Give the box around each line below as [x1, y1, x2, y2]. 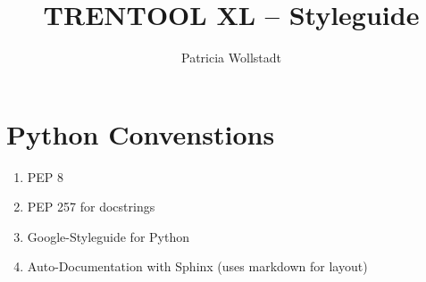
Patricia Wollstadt [181, 48, 281, 67]
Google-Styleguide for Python [27, 227, 189, 245]
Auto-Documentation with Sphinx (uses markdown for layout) [27, 257, 368, 276]
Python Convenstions [6, 115, 275, 152]
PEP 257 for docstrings [27, 197, 155, 216]
